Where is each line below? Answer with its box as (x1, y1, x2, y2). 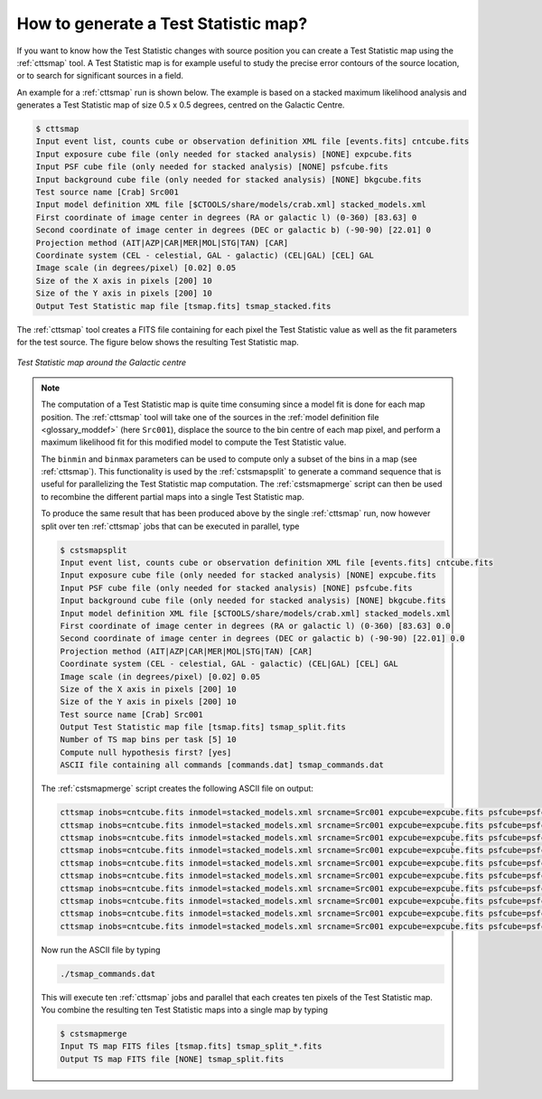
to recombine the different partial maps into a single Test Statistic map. (41, 491, 304, 502)
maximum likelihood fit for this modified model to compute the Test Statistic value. (41, 437, 347, 447)
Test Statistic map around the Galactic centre (16, 357, 187, 368)
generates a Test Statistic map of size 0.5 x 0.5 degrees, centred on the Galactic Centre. (16, 99, 345, 110)
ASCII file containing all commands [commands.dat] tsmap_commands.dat (60, 760, 384, 770)
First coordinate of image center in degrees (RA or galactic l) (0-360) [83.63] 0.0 (60, 620, 451, 631)
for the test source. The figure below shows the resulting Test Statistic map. (16, 336, 300, 347)
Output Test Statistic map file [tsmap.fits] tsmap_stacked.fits (35, 301, 332, 311)
